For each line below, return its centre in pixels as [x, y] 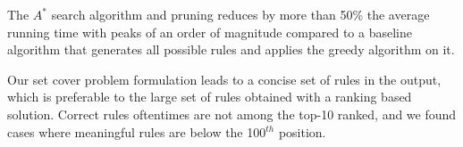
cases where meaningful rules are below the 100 [137, 131]
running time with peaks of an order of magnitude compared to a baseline [210, 32]
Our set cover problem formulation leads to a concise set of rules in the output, [224, 79]
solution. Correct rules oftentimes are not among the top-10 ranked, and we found [232, 114]
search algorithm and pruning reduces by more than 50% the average [240, 14]
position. [302, 131]
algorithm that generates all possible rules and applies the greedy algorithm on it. [231, 49]
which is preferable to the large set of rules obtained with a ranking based [210, 97]
